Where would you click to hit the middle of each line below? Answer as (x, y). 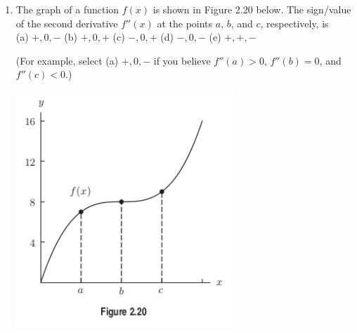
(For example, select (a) (67, 60)
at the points (185, 23)
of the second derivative (67, 23)
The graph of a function (67, 9)
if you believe (182, 60)
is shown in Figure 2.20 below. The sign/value (252, 9)
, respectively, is (294, 23)
